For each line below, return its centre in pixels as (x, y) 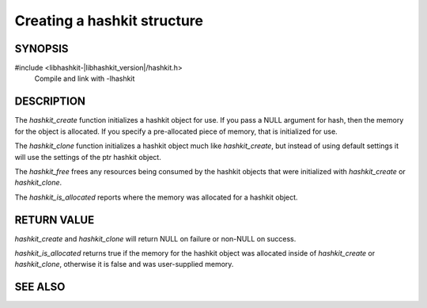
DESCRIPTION (50, 102)
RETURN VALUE (55, 220)
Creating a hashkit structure (109, 21)
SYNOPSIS (42, 49)
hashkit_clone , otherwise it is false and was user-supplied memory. (124, 264)
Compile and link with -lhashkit (85, 78)
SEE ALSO (40, 287)
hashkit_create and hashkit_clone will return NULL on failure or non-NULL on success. (155, 238)
